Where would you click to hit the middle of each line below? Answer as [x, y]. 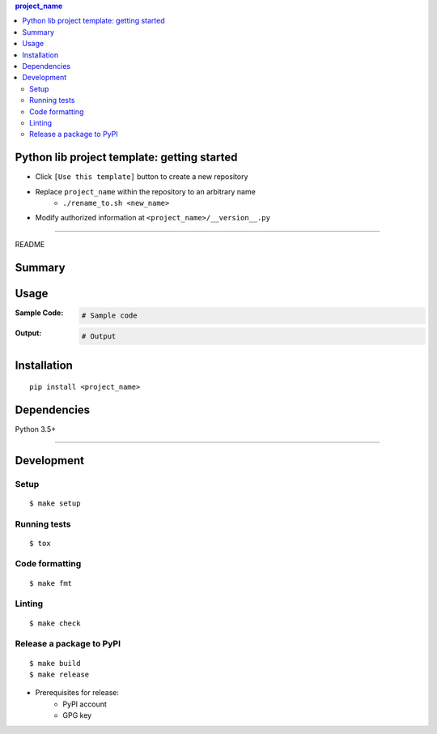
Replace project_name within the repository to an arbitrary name [146, 191]
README [30, 244]
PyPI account [85, 704]
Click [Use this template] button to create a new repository [142, 177]
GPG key [77, 715]
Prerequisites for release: [77, 693]
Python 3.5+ [36, 429]
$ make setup [55, 503]
